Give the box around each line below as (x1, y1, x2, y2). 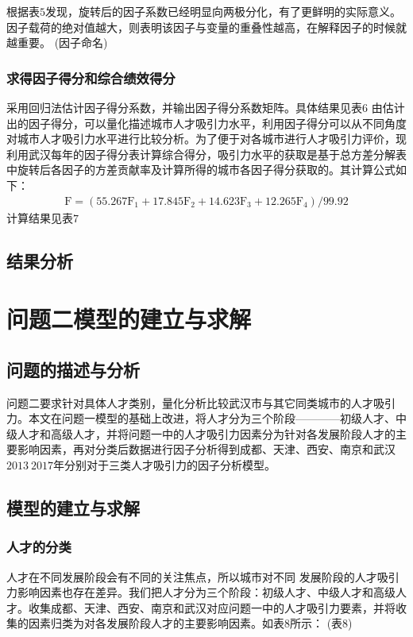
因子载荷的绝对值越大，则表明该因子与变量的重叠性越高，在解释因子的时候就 (6, 18, 407, 35)
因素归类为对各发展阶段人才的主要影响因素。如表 (28, 615, 284, 631)
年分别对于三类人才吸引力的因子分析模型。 (53, 456, 276, 473)
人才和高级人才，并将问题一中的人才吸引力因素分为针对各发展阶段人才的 (17, 425, 396, 442)
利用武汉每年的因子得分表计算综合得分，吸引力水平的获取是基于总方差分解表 (6, 145, 407, 162)
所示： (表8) (290, 615, 353, 631)
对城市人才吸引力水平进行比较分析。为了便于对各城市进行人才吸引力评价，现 (6, 130, 407, 147)
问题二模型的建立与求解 (6, 303, 252, 335)
